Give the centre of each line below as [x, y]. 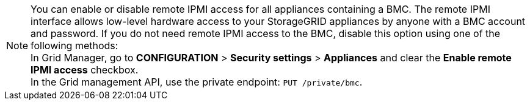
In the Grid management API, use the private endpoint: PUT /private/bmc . [197, 82]
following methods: [74, 46]
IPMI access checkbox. [85, 70]
